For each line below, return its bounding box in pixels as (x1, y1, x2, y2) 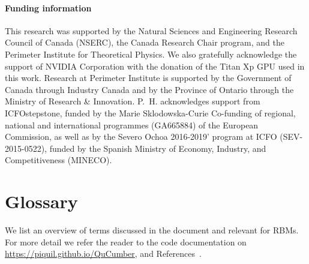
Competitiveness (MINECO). (5, 154, 112, 166)
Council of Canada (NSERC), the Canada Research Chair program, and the (5, 36, 284, 49)
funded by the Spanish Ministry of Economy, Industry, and (49, 142, 266, 154)
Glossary (5, 189, 78, 214)
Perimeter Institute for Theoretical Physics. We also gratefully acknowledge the (5, 47, 297, 60)
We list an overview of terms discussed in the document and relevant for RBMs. (5, 224, 299, 236)
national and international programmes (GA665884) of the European (5, 118, 259, 131)
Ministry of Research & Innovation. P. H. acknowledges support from (5, 95, 260, 107)
